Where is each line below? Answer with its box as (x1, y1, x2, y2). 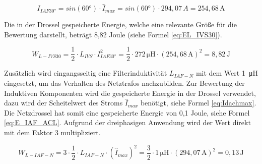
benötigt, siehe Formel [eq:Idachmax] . (140, 97, 256, 108)
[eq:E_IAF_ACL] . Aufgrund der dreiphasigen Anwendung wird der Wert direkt (4, 117, 251, 128)
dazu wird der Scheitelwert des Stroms (4, 97, 123, 108)
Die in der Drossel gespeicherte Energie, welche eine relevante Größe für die (4, 19, 237, 30)
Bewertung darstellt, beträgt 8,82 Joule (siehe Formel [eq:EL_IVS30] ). (4, 29, 222, 39)
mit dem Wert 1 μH (195, 68, 258, 78)
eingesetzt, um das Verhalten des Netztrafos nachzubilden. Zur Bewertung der (4, 78, 245, 88)
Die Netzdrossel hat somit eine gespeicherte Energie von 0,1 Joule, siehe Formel (4, 107, 250, 118)
